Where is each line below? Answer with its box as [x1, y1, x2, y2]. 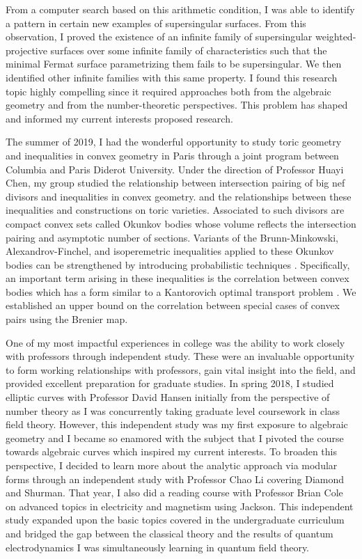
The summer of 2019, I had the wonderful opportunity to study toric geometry [6, 134, 342, 149]
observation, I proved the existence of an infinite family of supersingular [6, 29, 313, 44]
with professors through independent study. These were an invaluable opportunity [6, 349, 355, 363]
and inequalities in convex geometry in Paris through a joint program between [6, 148, 339, 162]
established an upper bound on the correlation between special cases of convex [6, 298, 340, 313]
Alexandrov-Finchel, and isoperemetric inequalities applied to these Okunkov [6, 244, 334, 258]
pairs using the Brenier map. [6, 312, 128, 326]
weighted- [315, 29, 356, 44]
